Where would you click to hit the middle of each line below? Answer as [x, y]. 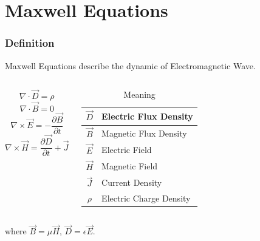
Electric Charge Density [146, 198]
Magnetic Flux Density [144, 133]
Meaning [139, 94]
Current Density [132, 182]
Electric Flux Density [147, 116]
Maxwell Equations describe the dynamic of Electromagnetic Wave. [130, 65]
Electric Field [127, 150]
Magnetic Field [130, 166]
